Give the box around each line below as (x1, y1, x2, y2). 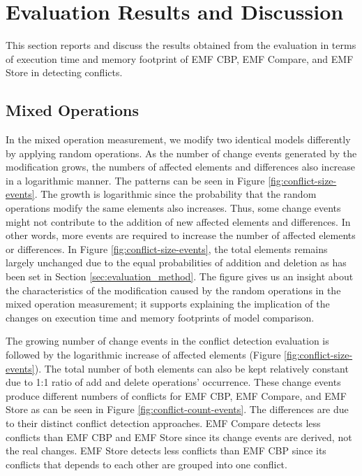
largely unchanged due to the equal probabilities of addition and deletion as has (6, 255, 347, 270)
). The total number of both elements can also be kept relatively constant (34, 361, 349, 375)
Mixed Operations (6, 99, 139, 121)
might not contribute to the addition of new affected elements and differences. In (6, 214, 351, 229)
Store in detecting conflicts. (6, 65, 123, 80)
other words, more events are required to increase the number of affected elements (6, 228, 356, 243)
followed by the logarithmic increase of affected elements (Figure (6, 347, 281, 362)
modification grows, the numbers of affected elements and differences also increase (6, 159, 356, 174)
